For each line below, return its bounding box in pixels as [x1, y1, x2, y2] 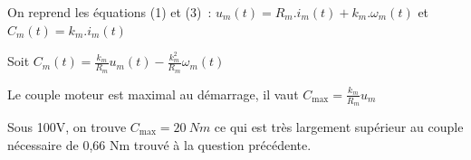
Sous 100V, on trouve [7, 117, 127, 136]
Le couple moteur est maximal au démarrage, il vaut [7, 84, 299, 103]
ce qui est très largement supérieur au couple [214, 117, 464, 136]
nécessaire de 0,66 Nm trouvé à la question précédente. [7, 135, 312, 154]
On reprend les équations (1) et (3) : [7, 3, 212, 21]
